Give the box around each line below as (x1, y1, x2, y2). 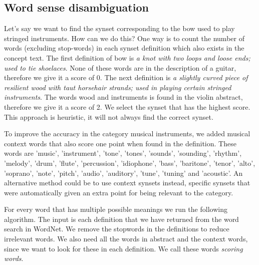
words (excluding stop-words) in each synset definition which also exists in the (4, 43, 244, 53)
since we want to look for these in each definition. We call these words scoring (4, 243, 243, 253)
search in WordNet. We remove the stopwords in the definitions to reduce (4, 223, 229, 234)
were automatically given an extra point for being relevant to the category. (4, 187, 233, 197)
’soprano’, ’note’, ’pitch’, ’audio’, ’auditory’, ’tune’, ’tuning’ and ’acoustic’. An (4, 167, 243, 178)
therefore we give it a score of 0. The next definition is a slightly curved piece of (4, 72, 248, 83)
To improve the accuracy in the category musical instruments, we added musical (4, 128, 250, 139)
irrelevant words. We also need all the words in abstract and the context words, (4, 233, 248, 244)
